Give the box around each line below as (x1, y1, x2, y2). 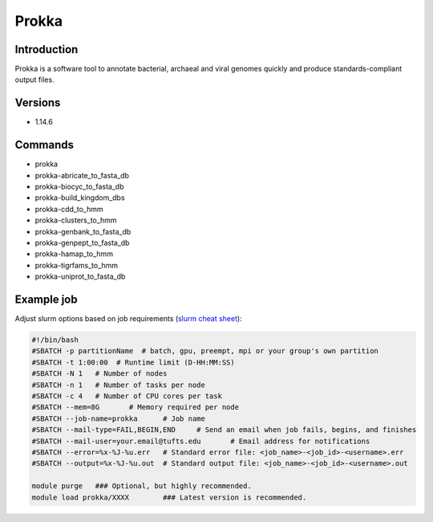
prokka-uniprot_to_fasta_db (34, 271, 126, 281)
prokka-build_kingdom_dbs (34, 193, 125, 202)
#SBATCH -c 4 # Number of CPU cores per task (31, 392, 222, 401)
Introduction (14, 43, 79, 56)
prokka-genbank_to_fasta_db (34, 226, 132, 236)
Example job (14, 292, 78, 306)
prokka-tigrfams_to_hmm (34, 260, 119, 270)
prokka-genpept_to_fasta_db (34, 238, 130, 247)
